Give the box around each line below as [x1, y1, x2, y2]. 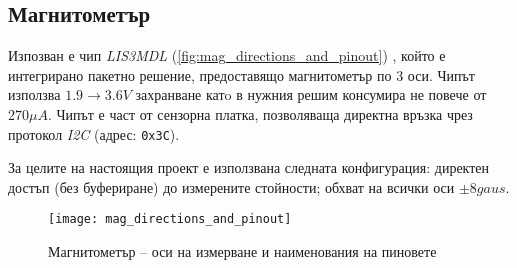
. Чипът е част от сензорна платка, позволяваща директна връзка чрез [47, 103, 473, 124]
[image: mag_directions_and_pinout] [48, 212, 292, 227]
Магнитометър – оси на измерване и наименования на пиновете [48, 241, 437, 262]
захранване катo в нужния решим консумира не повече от [135, 84, 487, 105]
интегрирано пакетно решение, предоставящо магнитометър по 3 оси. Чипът [8, 64, 475, 85]
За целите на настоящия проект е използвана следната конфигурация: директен [8, 157, 490, 178]
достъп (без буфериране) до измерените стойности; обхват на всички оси [8, 176, 455, 197]
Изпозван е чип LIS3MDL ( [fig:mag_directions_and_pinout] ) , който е [8, 45, 446, 66]
